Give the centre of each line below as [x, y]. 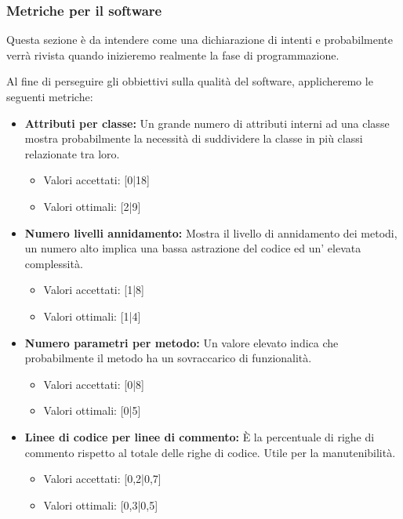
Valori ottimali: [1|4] [92, 316]
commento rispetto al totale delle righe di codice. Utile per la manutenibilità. [210, 452]
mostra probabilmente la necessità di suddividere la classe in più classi [194, 138]
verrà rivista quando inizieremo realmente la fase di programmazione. [173, 54]
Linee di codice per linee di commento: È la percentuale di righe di [200, 436]
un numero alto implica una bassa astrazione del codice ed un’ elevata [193, 248]
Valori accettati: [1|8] [94, 290]
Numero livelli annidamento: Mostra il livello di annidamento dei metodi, [211, 232]
